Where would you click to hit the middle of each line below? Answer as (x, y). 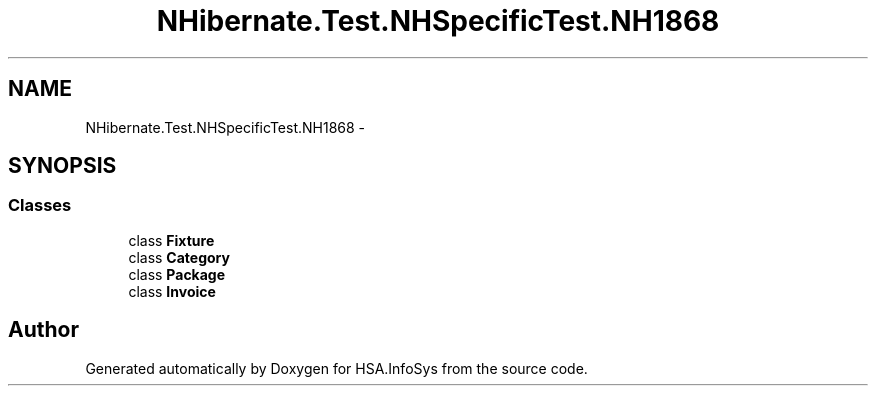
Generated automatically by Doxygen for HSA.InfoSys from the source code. (336, 368)
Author (43, 330)
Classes (40, 205)
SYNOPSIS (62, 166)
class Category (179, 257)
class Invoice (172, 291)
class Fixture (171, 240)
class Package (177, 274)
